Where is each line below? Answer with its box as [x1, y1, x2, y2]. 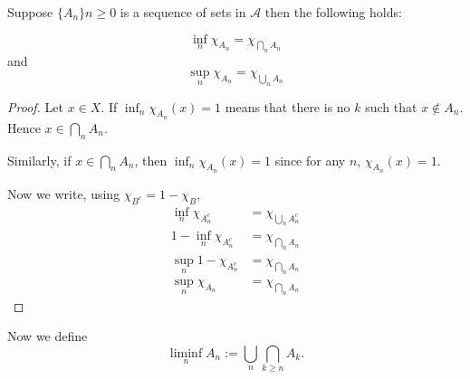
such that [365, 97, 417, 116]
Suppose [7, 3, 53, 21]
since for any [274, 150, 346, 169]
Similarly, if [7, 150, 72, 169]
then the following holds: [264, 3, 402, 21]
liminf [169, 347, 203, 360]
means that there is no [225, 97, 350, 116]
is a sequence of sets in [120, 3, 246, 21]
